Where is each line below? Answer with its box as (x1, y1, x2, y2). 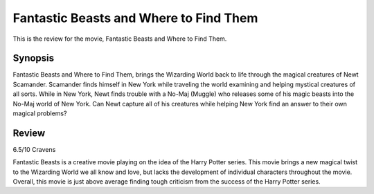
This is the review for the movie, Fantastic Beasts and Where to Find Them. (12, 35, 227, 43)
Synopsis (12, 52, 55, 64)
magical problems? (12, 109, 67, 117)
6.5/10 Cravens (12, 145, 56, 153)
